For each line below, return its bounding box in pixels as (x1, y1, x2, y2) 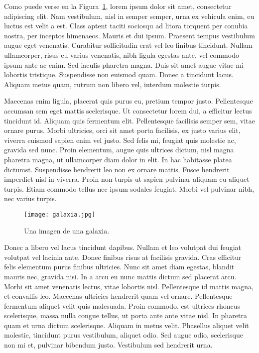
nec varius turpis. (4, 193, 57, 204)
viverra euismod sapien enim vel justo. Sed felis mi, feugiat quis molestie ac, (4, 134, 236, 145)
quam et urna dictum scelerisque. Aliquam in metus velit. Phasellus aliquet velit (4, 320, 249, 330)
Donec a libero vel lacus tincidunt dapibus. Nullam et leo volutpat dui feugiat (4, 242, 242, 252)
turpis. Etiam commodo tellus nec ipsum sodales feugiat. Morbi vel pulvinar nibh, (4, 183, 255, 194)
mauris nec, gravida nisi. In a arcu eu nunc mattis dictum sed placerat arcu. (4, 271, 237, 281)
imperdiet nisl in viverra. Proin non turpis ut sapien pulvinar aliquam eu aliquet (4, 174, 250, 184)
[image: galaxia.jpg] (24, 211, 96, 218)
